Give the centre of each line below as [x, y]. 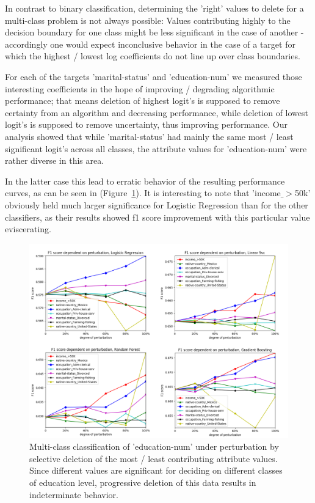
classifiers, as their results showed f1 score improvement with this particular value [157, 217]
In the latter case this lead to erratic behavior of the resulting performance [145, 181]
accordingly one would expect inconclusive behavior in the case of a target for [150, 44]
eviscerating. [28, 229]
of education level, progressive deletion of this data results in [143, 483]
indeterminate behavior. [74, 494]
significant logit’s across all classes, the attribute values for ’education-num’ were [156, 148]
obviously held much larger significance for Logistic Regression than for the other [157, 204]
